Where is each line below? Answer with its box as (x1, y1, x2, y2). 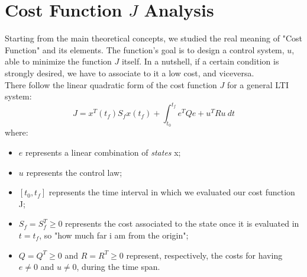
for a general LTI (227, 78, 289, 91)
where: (5, 126, 28, 138)
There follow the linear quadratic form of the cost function (5, 78, 217, 91)
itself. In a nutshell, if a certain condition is (121, 55, 279, 67)
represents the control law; (26, 166, 122, 178)
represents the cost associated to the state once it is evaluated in (65, 217, 299, 230)
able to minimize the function (5, 55, 112, 67)
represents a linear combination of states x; (25, 146, 181, 158)
